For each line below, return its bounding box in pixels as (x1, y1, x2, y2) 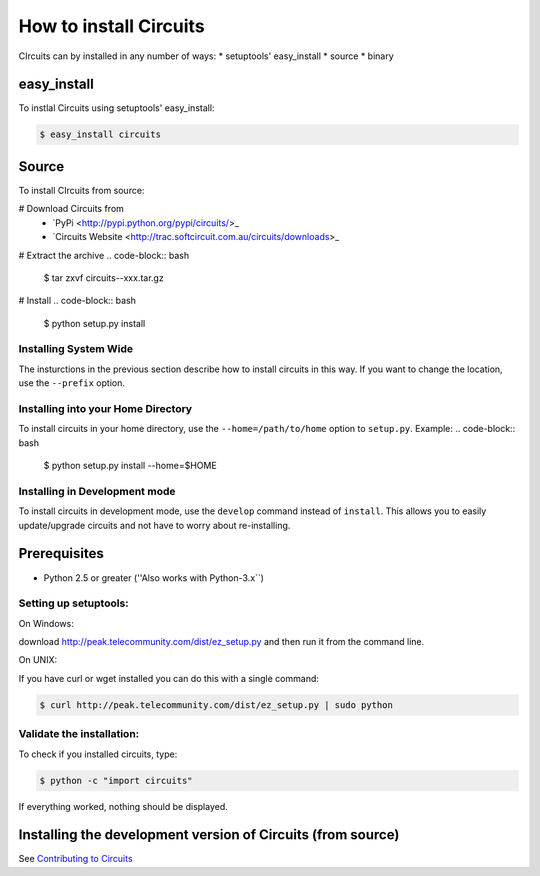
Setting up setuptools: (18, 596, 129, 610)
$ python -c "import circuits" (39, 775, 194, 786)
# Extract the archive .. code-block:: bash (18, 249, 190, 261)
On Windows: (18, 617, 74, 629)
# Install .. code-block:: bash (18, 295, 137, 307)
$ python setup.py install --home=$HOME (43, 460, 217, 472)
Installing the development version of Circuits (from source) (18, 826, 400, 844)
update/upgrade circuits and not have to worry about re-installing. (18, 519, 291, 531)
